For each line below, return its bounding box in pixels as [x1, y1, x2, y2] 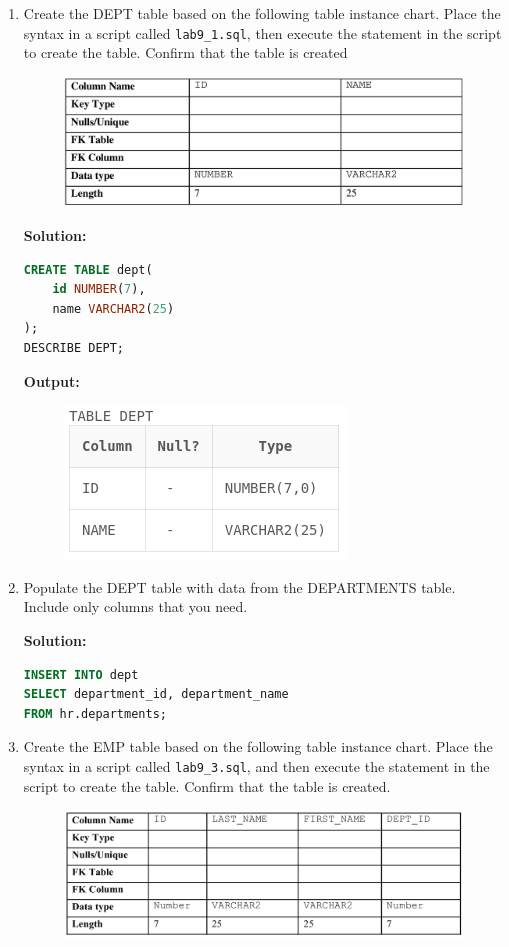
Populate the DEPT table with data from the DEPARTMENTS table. [23, 576, 456, 597]
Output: [23, 370, 80, 391]
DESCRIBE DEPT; [23, 340, 125, 355]
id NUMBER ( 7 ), [52, 282, 146, 297]
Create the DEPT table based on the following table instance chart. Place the [23, 3, 501, 23]
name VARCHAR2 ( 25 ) [52, 301, 175, 316]
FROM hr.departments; [23, 706, 167, 721]
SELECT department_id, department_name [23, 687, 289, 702]
